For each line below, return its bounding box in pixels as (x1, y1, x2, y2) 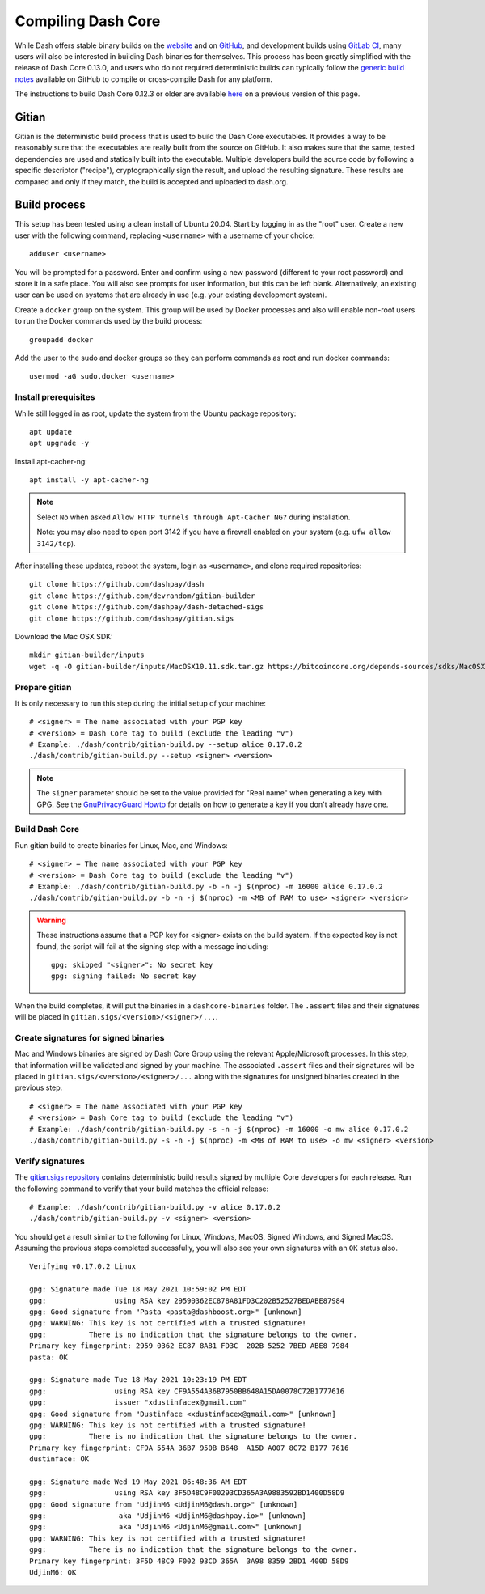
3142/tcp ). (36, 538, 76, 548)
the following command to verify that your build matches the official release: (15, 1184, 269, 1193)
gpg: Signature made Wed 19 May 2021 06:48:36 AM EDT (29, 1477, 247, 1486)
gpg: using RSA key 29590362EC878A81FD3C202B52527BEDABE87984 (29, 1295, 345, 1305)
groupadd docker (29, 335, 94, 344)
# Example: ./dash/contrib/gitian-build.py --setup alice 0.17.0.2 (29, 740, 302, 749)
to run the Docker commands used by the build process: (15, 316, 203, 326)
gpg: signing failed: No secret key (51, 972, 196, 981)
